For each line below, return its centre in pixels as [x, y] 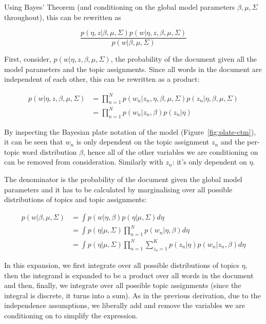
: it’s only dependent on [210, 162]
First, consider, [28, 59]
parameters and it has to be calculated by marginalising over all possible [118, 189]
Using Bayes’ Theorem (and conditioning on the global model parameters [120, 7]
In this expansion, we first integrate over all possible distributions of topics [122, 265]
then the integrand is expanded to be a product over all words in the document [129, 275]
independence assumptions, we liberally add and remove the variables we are [125, 305]
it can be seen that [34, 142]
